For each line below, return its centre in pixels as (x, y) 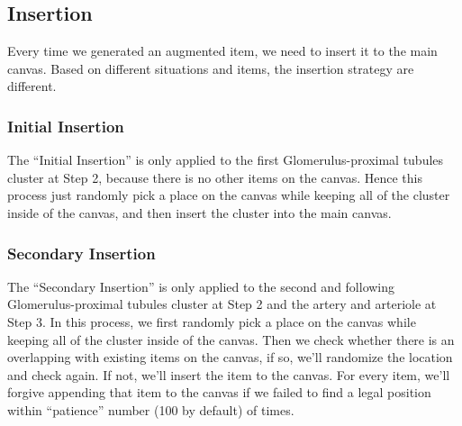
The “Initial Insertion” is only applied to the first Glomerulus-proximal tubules (226, 160)
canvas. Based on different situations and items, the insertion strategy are (211, 68)
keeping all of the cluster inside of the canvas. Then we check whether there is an (231, 339)
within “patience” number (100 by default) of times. (151, 409)
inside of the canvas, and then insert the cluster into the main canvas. (199, 212)
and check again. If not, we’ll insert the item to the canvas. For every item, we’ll (229, 374)
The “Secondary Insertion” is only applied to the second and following (201, 286)
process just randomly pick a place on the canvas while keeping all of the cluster (229, 195)
